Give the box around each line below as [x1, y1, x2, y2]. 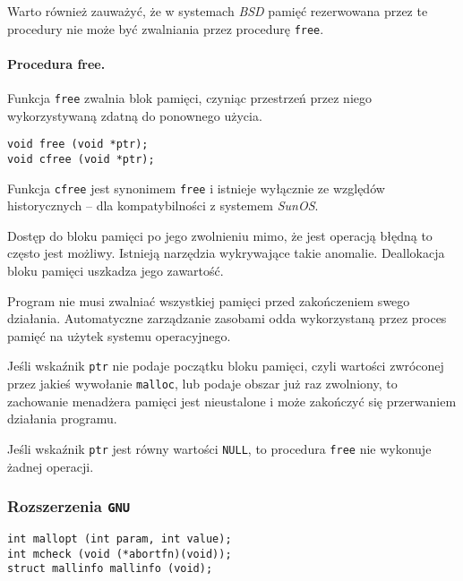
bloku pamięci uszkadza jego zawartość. [7, 261, 224, 280]
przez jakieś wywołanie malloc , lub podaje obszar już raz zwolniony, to [7, 374, 398, 393]
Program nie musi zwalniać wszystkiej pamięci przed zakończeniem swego [7, 291, 410, 310]
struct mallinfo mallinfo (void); [7, 562, 213, 576]
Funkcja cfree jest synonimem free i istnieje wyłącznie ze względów [7, 178, 385, 197]
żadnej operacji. [7, 457, 94, 475]
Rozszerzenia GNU [7, 495, 131, 517]
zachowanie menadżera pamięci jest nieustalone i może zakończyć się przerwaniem [7, 391, 457, 410]
